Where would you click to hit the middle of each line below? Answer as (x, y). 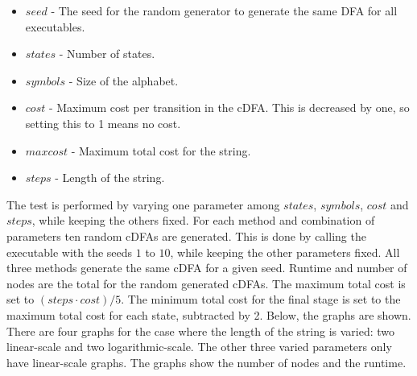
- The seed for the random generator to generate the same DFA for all (224, 10)
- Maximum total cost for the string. (161, 150)
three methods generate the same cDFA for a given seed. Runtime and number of (207, 268)
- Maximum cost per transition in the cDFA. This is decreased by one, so (229, 107)
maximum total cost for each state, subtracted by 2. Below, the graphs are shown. (209, 314)
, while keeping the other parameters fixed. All (285, 252)
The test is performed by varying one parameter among (143, 204)
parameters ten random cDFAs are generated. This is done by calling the (186, 236)
